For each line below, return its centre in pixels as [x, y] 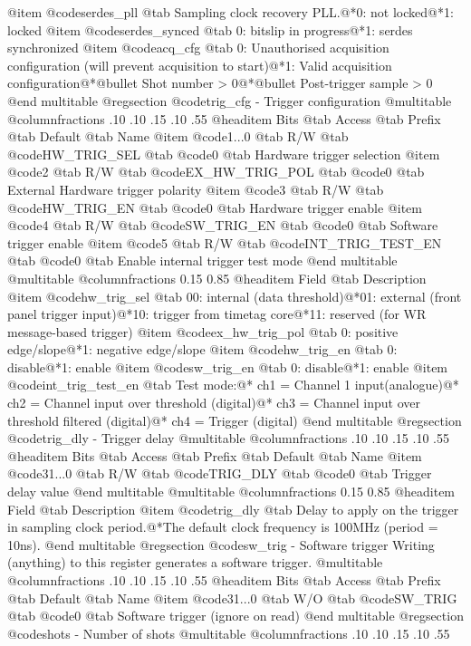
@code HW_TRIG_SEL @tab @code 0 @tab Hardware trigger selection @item [224, 154]
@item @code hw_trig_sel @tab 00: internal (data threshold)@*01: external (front [235, 296]
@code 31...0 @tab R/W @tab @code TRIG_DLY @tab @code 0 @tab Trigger [220, 473]
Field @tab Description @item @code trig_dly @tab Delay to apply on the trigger [233, 509]
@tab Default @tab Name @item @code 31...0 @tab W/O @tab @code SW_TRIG [232, 598]
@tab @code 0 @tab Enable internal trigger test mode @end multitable [202, 260]
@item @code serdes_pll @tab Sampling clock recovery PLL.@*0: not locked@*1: [231, 12]
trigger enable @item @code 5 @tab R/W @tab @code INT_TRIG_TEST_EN [225, 242]
